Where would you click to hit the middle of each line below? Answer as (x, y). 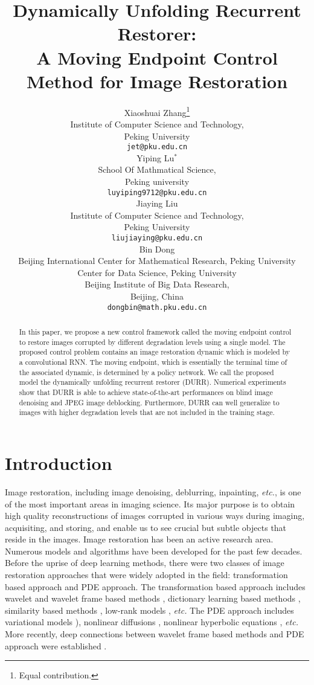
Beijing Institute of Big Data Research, (157, 284)
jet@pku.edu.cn (157, 147)
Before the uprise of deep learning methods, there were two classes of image (145, 563)
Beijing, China (157, 296)
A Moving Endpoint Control (157, 57)
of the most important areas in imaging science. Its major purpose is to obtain (150, 503)
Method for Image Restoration (157, 81)
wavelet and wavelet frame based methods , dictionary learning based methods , (153, 598)
